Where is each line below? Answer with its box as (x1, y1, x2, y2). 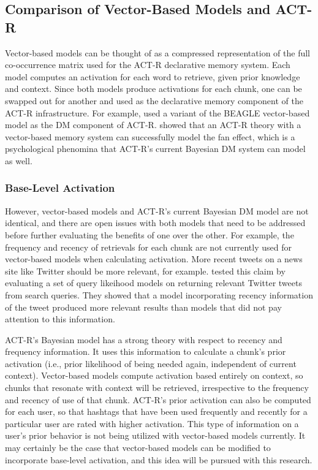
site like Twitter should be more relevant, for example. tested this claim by (5, 264, 286, 277)
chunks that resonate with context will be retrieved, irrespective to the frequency (5, 381, 309, 394)
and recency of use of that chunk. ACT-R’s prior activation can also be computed (5, 393, 311, 406)
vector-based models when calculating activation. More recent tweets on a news (5, 252, 303, 265)
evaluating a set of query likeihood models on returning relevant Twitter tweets (5, 276, 302, 289)
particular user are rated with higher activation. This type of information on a (5, 417, 299, 430)
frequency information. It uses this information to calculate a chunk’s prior (5, 345, 286, 358)
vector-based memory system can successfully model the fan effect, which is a (5, 130, 295, 143)
